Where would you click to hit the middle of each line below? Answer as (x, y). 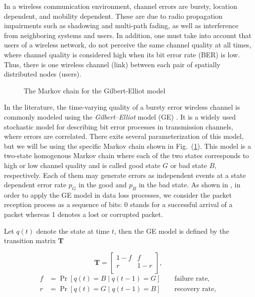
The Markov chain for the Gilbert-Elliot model (95, 90)
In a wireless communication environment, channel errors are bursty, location (121, 6)
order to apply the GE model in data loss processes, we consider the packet (118, 194)
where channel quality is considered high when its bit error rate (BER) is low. (122, 54)
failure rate (191, 278)
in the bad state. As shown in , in (190, 185)
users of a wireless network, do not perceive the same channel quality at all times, (128, 45)
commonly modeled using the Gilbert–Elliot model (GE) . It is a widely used (120, 116)
